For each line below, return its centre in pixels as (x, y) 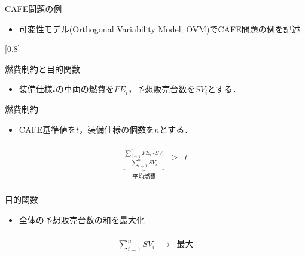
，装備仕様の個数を (117, 129)
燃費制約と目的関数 (42, 68)
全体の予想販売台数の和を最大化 (82, 219)
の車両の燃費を (85, 89)
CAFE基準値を (48, 129)
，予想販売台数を (162, 89)
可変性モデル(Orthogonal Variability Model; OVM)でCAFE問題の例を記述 (159, 28)
